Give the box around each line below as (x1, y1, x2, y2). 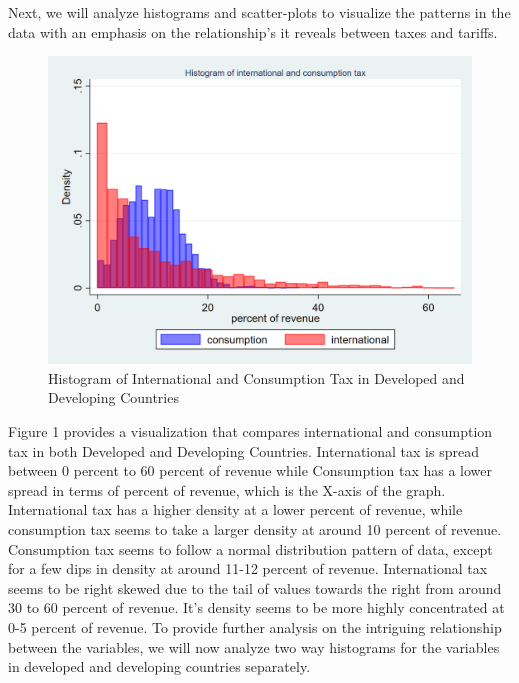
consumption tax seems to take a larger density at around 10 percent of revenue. (8, 519, 502, 539)
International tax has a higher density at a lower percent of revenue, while (8, 499, 463, 520)
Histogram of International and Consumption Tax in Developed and (48, 367, 465, 388)
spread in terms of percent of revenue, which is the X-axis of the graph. (8, 479, 446, 500)
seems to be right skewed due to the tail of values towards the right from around (8, 577, 502, 598)
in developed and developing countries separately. (8, 656, 311, 677)
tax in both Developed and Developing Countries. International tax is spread (8, 440, 479, 461)
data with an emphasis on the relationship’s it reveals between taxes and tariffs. (8, 21, 498, 42)
